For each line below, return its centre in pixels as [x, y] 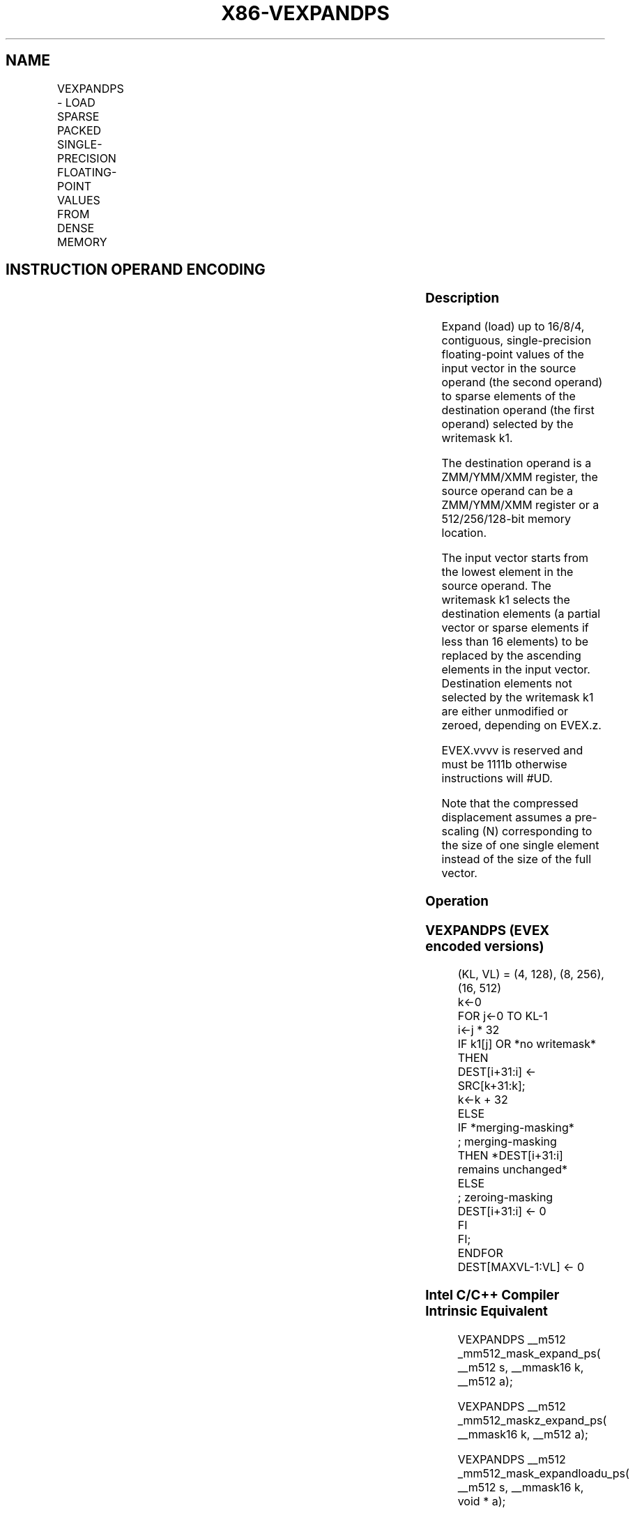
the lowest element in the [507, 572]
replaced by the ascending [511, 656]
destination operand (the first [518, 410]
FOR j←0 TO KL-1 [503, 1016]
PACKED [79, 130]
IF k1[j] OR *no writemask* [527, 1044]
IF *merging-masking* [516, 1128]
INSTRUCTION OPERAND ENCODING [136, 270]
